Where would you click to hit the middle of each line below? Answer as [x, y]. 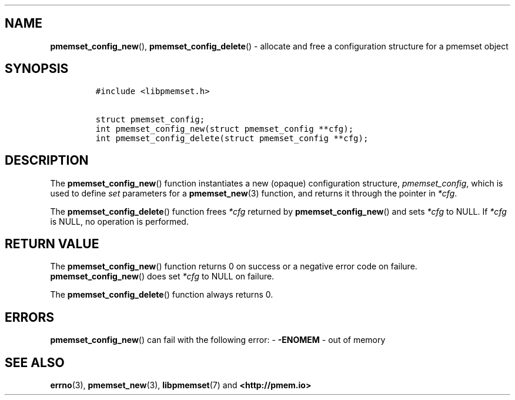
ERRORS [30, 317]
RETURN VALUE [52, 244]
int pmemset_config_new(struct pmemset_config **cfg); [225, 129]
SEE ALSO [35, 362]
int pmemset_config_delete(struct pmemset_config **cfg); [232, 138]
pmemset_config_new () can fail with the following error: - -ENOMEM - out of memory [218, 340]
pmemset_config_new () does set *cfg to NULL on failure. [162, 276]
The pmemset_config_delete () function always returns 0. [162, 295]
